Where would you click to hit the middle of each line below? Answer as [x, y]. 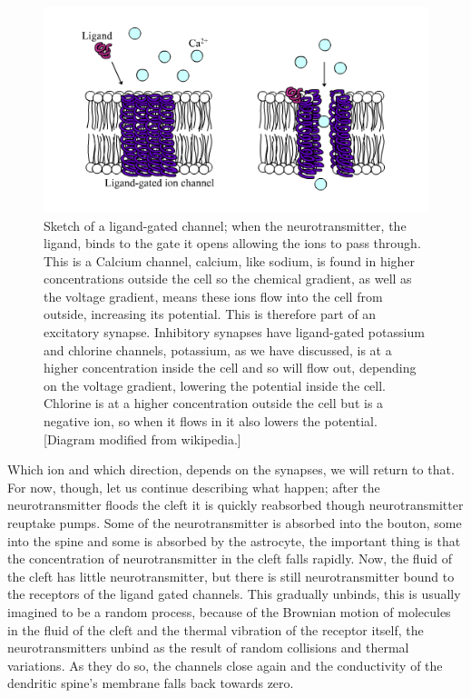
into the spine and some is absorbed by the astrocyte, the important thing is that [234, 540]
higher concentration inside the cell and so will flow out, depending [230, 368]
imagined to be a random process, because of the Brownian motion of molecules [229, 611]
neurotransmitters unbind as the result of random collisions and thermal [208, 648]
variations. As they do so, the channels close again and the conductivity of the [225, 665]
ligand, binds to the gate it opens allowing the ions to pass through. [232, 243]
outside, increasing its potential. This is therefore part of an [210, 314]
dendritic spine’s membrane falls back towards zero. [151, 683]
